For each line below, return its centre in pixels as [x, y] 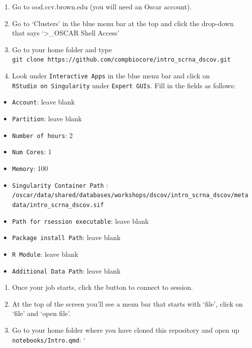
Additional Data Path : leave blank [66, 270]
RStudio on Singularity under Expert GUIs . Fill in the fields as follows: [124, 85]
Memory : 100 [30, 168]
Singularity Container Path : [60, 185]
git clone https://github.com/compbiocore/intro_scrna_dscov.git [121, 60]
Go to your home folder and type [62, 49]
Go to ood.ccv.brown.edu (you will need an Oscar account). [102, 6]
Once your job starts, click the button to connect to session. [102, 287]
